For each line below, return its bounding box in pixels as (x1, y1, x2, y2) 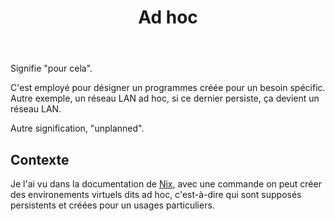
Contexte (10, 151, 70, 168)
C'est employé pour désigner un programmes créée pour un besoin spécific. (10, 82, 326, 94)
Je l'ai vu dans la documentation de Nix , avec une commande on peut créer (10, 178, 322, 190)
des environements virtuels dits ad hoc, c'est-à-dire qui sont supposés (10, 189, 302, 200)
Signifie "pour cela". (10, 62, 93, 75)
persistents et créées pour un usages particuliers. (10, 199, 215, 211)
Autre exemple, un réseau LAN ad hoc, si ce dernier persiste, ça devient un (10, 92, 320, 105)
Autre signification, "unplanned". (10, 122, 145, 135)
